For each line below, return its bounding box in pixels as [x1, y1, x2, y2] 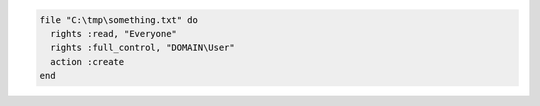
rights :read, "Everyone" [50, 28, 177, 39]
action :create [50, 56, 125, 67]
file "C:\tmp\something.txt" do [39, 14, 199, 25]
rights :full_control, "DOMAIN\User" [50, 42, 235, 54]
